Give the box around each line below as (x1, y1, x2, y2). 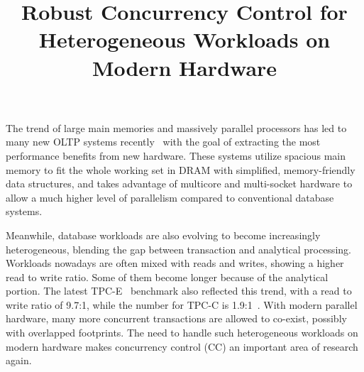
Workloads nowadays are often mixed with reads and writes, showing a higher (6, 256, 344, 270)
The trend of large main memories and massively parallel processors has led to (6, 120, 347, 135)
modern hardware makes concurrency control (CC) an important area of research (6, 339, 358, 354)
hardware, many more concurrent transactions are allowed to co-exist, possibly (6, 311, 347, 326)
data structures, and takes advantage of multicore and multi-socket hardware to (6, 176, 353, 191)
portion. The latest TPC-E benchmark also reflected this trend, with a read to (6, 283, 352, 298)
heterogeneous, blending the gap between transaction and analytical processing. (6, 241, 351, 256)
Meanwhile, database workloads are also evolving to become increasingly (6, 227, 321, 242)
